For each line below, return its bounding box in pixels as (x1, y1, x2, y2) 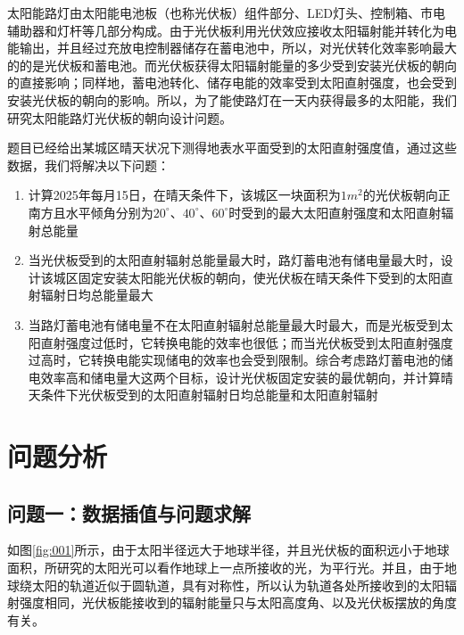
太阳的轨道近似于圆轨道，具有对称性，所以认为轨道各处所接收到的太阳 (31, 575, 444, 594)
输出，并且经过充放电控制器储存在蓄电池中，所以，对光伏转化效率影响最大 (19, 38, 457, 57)
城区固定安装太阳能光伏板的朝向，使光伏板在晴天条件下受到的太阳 (53, 268, 441, 286)
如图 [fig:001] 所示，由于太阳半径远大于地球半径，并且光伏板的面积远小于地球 (7, 540, 450, 559)
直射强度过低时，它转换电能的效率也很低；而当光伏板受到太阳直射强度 (40, 333, 453, 351)
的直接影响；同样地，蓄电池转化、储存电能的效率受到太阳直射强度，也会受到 (7, 73, 457, 92)
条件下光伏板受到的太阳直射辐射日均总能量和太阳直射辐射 (40, 385, 378, 404)
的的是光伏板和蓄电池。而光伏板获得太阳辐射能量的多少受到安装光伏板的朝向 (7, 55, 457, 74)
